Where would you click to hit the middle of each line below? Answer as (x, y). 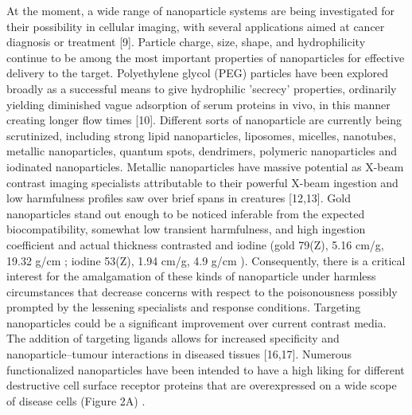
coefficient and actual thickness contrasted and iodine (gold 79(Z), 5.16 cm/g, (195, 244)
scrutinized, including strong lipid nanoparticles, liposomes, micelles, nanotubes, (201, 135)
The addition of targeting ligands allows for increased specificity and (173, 338)
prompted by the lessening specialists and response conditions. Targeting (184, 307)
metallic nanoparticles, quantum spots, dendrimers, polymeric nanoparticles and (202, 151)
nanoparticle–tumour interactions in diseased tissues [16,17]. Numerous (179, 354)
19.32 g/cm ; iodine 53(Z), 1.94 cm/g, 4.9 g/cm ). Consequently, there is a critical (206, 260)
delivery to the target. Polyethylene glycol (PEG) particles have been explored (198, 73)
